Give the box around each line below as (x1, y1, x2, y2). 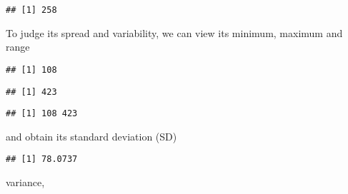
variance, (6, 175, 45, 190)
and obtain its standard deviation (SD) (6, 128, 177, 143)
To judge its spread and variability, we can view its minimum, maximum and (6, 25, 343, 40)
